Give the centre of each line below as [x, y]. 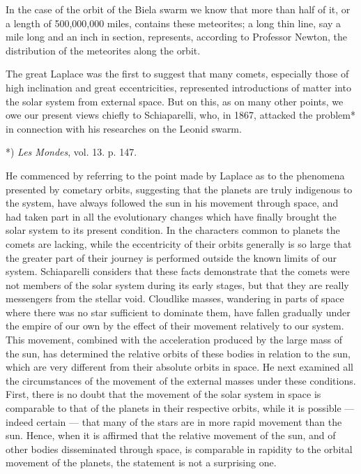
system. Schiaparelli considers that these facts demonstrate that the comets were [178, 271]
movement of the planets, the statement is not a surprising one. [141, 462]
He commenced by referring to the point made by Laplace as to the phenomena [175, 175]
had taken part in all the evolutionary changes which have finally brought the [171, 216]
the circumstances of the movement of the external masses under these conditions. [181, 380]
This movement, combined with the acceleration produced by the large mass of [174, 340]
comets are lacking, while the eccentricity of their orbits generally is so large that [179, 243]
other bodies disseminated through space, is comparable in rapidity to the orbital [179, 449]
